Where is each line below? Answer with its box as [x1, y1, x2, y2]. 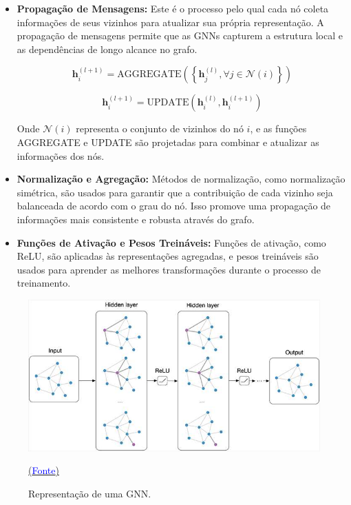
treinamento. [17, 276, 71, 290]
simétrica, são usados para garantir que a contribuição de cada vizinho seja [17, 185, 333, 199]
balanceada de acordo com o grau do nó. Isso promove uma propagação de [17, 198, 331, 213]
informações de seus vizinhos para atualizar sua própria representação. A [17, 14, 324, 29]
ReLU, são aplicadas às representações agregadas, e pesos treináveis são [17, 249, 319, 263]
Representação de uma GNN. [28, 486, 151, 500]
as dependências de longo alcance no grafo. [17, 41, 198, 56]
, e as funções [250, 121, 307, 136]
